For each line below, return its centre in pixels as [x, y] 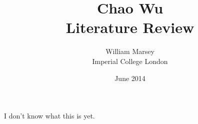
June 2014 [130, 78]
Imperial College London [130, 61]
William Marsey [130, 51]
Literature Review [130, 27]
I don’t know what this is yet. [49, 116]
